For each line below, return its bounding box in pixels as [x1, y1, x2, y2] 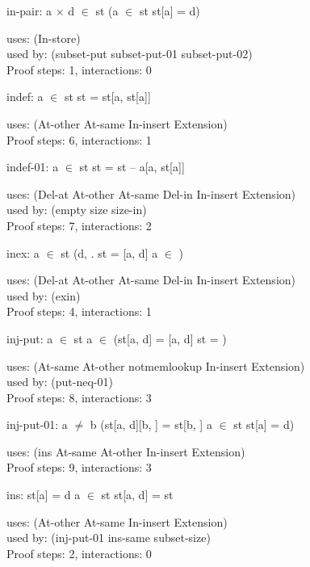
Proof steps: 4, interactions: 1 [6, 303, 152, 320]
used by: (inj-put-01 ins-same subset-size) [6, 529, 211, 546]
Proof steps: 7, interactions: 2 [6, 216, 152, 233]
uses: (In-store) [6, 29, 81, 46]
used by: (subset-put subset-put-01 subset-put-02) [6, 45, 253, 62]
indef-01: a [6, 158, 59, 175]
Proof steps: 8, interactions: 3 [6, 388, 152, 405]
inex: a [6, 244, 40, 261]
